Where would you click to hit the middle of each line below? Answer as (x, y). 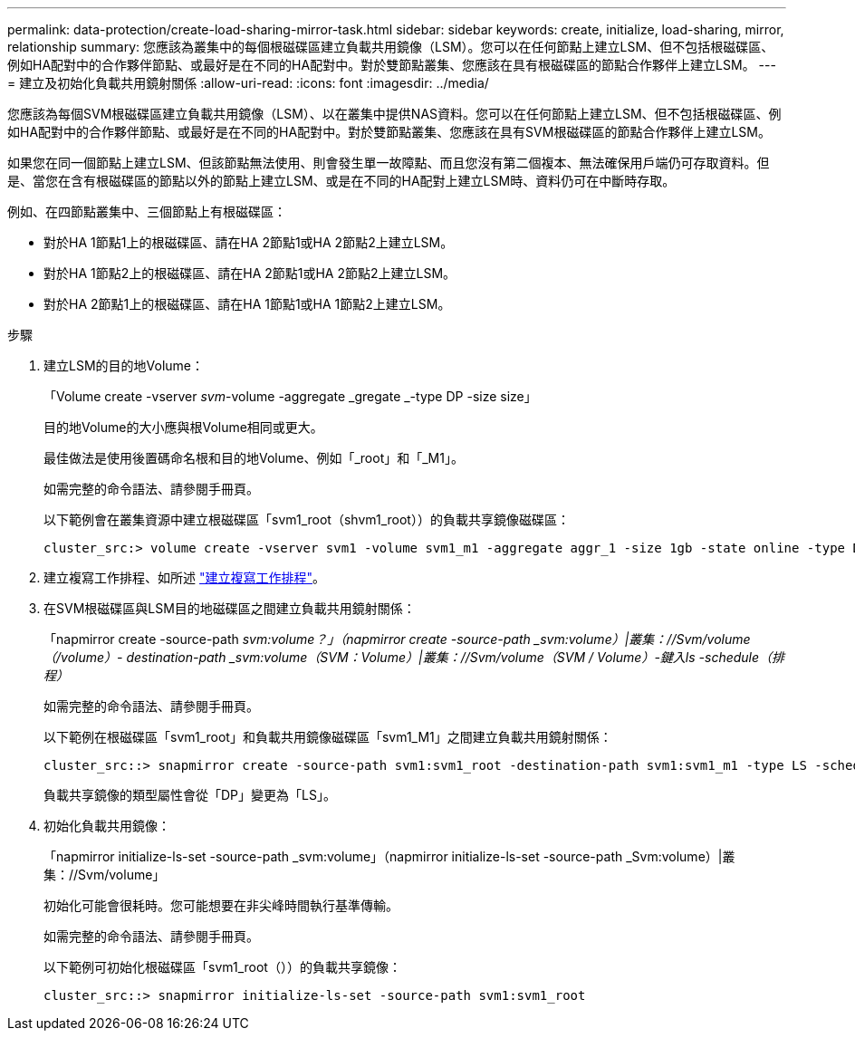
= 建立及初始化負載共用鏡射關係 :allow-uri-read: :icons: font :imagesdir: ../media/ (248, 83)
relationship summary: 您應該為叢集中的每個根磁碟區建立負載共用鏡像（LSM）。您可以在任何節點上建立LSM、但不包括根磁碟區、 (391, 47)
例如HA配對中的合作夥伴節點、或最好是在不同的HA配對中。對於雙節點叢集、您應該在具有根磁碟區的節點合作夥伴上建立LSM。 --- (392, 65)
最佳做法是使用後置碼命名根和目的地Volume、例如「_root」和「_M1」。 (254, 458)
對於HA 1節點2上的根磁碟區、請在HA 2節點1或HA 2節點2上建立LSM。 (250, 273)
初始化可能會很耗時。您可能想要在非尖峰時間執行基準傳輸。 (221, 905)
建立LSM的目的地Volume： (124, 365)
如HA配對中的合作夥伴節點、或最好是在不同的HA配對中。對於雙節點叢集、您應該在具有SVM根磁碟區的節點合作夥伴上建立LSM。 (389, 132)
